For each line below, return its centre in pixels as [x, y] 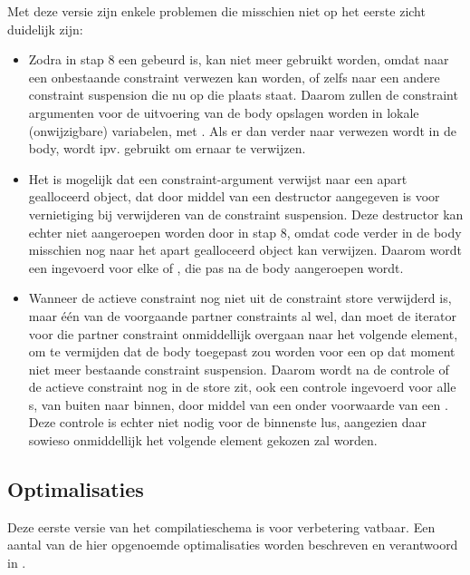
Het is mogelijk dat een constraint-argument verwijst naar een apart [218, 178]
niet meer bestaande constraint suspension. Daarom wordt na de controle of [239, 369]
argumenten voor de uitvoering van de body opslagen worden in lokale [224, 112]
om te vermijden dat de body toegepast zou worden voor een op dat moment [242, 351]
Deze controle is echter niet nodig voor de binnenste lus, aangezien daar [228, 422]
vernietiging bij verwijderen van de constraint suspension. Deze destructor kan [246, 214]
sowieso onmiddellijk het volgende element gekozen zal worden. [203, 440]
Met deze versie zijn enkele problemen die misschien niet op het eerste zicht [216, 11]
